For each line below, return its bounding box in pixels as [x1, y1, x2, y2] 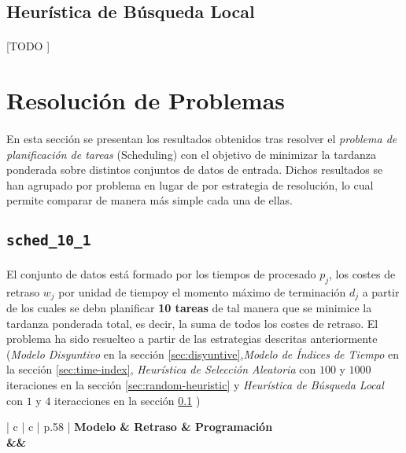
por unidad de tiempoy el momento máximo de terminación [58, 283, 346, 300]
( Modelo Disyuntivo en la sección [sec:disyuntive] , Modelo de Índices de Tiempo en [6, 345, 400, 362]
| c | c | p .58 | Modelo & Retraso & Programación [6, 418, 273, 435]
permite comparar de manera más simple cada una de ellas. [6, 192, 293, 208]
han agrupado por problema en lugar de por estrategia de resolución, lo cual [6, 176, 374, 193]
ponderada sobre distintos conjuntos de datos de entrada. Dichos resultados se [6, 161, 383, 178]
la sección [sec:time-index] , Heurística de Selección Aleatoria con [6, 361, 316, 377]
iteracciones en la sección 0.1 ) [54, 392, 201, 408]
